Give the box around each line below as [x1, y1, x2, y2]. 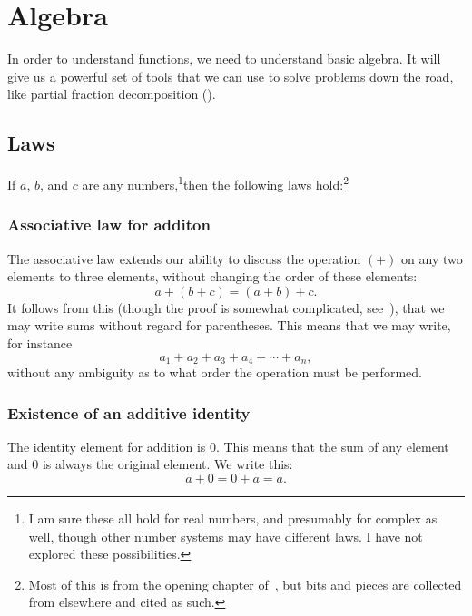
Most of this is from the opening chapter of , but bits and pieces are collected [28, 574, 462, 593]
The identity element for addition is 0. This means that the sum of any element [7, 436, 449, 455]
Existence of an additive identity [7, 401, 251, 424]
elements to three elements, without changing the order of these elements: [7, 267, 418, 286]
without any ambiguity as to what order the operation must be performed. [7, 363, 422, 381]
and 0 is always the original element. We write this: [7, 455, 293, 474]
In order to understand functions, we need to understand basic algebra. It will [7, 49, 441, 68]
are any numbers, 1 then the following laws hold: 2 [82, 172, 349, 193]
